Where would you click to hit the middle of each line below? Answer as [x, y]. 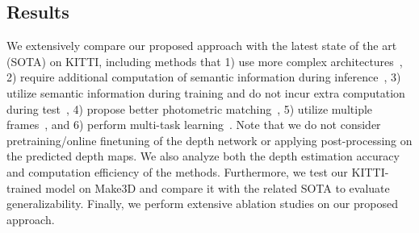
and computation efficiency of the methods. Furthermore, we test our [177, 171]
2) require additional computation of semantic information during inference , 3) [204, 77]
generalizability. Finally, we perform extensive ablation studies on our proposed [202, 204]
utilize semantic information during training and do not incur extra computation [206, 92]
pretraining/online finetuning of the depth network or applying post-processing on [209, 140]
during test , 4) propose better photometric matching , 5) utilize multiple [190, 108]
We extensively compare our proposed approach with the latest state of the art [202, 46]
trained [24, 187]
